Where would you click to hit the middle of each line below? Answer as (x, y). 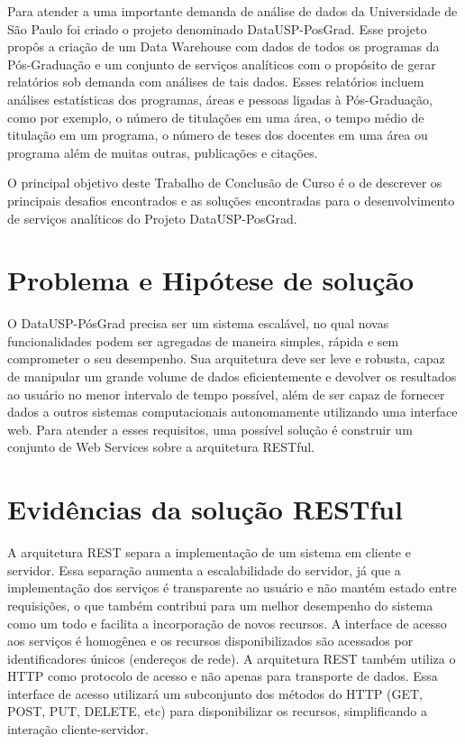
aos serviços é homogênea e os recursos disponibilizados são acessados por (210, 641)
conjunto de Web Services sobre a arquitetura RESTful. (161, 447)
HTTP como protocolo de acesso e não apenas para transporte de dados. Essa (223, 676)
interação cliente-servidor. (78, 729)
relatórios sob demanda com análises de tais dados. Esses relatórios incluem (216, 82)
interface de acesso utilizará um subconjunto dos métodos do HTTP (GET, (215, 693)
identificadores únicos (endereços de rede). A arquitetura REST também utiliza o (232, 658)
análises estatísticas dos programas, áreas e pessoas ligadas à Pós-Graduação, (220, 99)
